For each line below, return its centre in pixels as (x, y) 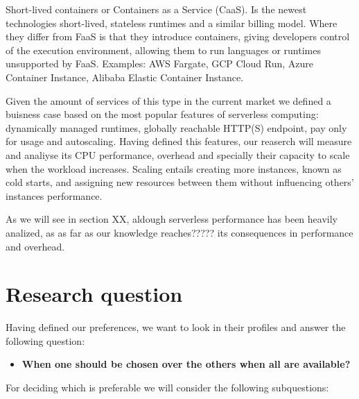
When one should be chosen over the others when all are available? (186, 364)
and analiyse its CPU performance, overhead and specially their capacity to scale (178, 154)
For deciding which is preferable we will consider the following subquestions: (167, 387)
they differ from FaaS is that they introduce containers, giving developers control (178, 36)
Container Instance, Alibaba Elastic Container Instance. (125, 77)
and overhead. (35, 246)
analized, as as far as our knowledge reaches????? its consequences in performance (179, 232)
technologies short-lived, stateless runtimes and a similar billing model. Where (172, 23)
